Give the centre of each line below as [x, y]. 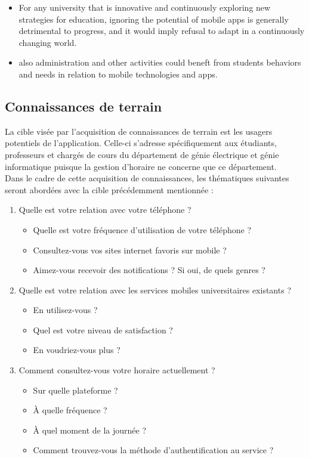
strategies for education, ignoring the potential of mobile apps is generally [154, 19]
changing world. [48, 42]
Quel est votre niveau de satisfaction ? [103, 329]
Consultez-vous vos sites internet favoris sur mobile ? [130, 250]
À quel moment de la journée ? [89, 430]
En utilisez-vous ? [65, 310]
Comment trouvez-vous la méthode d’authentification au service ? [153, 450]
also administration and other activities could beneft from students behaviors [160, 62]
